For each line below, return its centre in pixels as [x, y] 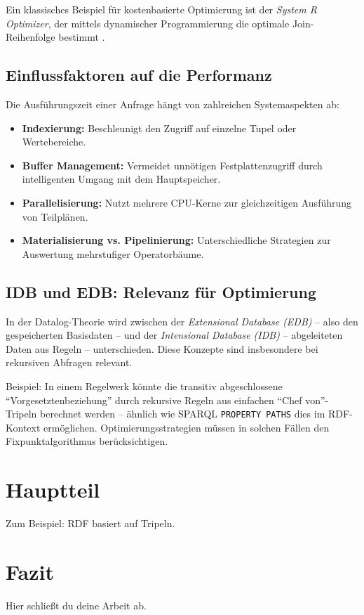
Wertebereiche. [54, 142]
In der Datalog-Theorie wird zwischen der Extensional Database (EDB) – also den [182, 321]
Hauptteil [53, 490]
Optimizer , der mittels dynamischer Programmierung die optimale [148, 23]
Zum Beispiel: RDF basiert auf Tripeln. [90, 523]
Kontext [23, 427]
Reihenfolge [31, 37]
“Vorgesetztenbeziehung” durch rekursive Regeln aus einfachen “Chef [154, 400]
